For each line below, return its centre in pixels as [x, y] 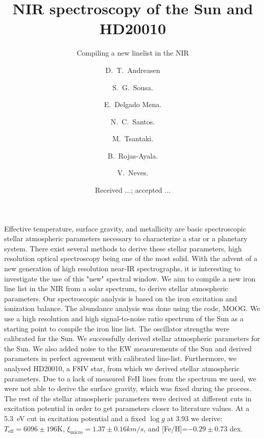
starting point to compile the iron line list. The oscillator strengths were [117, 328]
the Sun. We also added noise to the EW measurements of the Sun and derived [128, 348]
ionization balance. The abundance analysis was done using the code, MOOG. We [132, 308]
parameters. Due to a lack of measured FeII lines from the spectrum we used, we [130, 378]
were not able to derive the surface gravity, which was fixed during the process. [128, 388]
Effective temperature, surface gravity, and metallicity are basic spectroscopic [125, 228]
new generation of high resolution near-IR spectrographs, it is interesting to [122, 268]
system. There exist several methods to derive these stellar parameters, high [123, 248]
